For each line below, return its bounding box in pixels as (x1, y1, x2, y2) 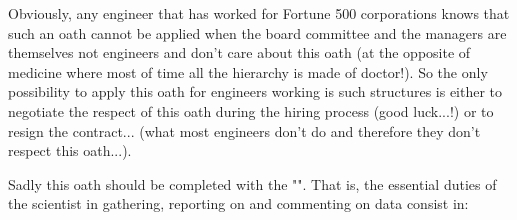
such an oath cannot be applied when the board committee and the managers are (8, 22, 507, 43)
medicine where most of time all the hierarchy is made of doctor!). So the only (8, 61, 488, 82)
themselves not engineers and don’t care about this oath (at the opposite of (8, 42, 471, 63)
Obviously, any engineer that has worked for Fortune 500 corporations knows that (8, 3, 510, 23)
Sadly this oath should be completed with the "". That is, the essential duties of (8, 173, 497, 194)
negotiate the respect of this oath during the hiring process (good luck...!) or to (8, 100, 494, 121)
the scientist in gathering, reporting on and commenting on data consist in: (8, 193, 469, 214)
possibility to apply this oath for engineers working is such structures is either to (8, 81, 503, 102)
